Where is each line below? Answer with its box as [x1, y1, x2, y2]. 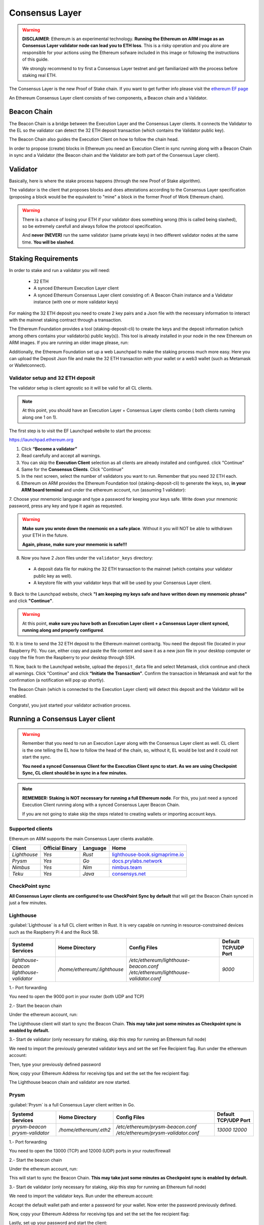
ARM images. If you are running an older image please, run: [9, 340, 129, 345]
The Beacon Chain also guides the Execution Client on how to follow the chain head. [9, 136, 179, 142]
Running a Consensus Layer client [9, 715, 115, 723]
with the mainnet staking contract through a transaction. [9, 317, 122, 323]
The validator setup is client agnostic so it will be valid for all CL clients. [9, 385, 153, 391]
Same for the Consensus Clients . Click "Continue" [21, 466, 124, 472]
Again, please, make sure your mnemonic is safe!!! [22, 541, 127, 547]
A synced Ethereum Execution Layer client [33, 285, 119, 291]
